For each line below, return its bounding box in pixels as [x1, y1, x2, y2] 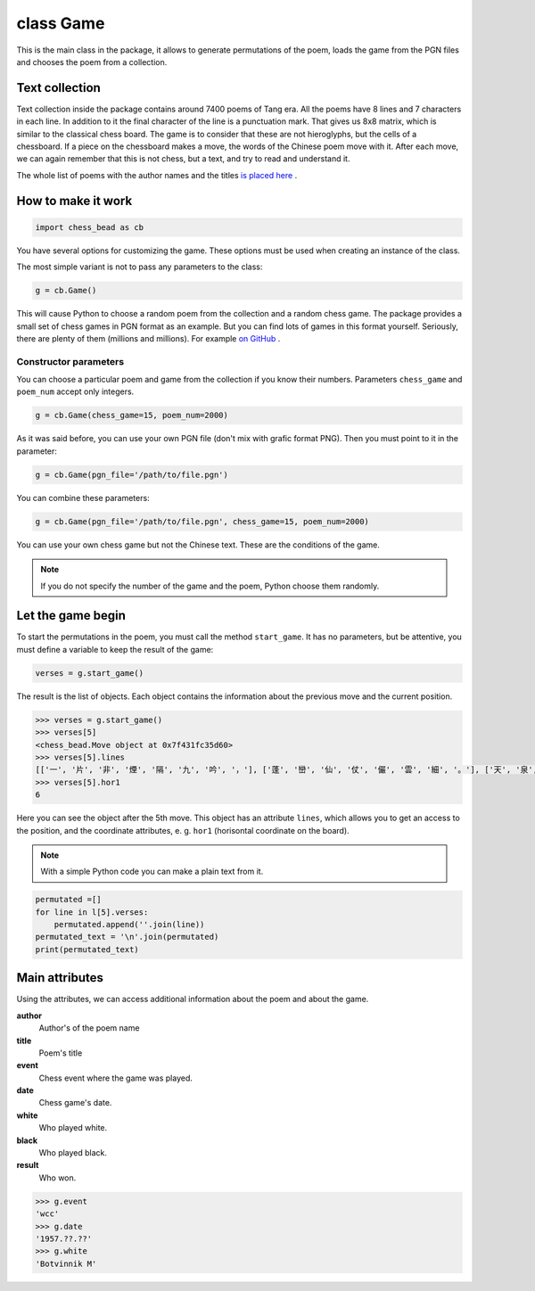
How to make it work [16, 193, 133, 209]
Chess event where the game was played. [38, 1073, 193, 1083]
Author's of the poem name [38, 1023, 140, 1033]
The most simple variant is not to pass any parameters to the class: [16, 261, 263, 272]
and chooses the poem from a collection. [16, 56, 168, 67]
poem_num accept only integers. [16, 386, 135, 397]
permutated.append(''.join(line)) [53, 919, 205, 930]
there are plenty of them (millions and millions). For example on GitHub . [16, 333, 281, 343]
